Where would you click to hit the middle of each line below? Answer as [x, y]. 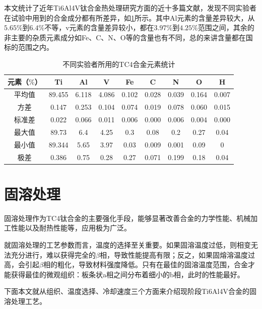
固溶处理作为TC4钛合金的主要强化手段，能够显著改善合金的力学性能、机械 [127, 218]
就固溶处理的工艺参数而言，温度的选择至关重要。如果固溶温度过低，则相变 [127, 245]
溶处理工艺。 [25, 301]
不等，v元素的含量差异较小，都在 [99, 27]
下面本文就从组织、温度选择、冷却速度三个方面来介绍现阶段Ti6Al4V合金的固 [130, 291]
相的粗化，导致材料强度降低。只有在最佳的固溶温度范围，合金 [145, 264]
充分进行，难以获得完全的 [53, 254]
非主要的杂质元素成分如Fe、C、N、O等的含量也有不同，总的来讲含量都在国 [128, 37]
